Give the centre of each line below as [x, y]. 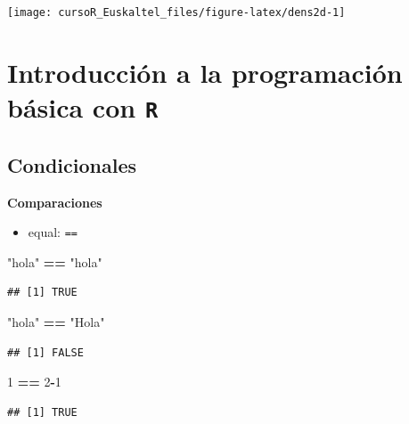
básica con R [83, 107]
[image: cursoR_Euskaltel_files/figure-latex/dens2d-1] [176, 12]
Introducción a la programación [205, 72]
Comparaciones [55, 202]
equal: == [53, 232]
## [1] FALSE [45, 352]
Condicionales [72, 164]
